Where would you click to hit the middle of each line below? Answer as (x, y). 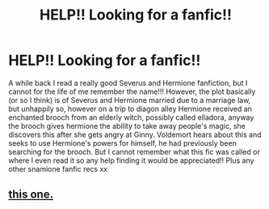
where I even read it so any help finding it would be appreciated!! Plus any (131, 160)
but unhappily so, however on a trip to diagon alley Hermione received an (130, 109)
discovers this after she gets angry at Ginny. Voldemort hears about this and (135, 134)
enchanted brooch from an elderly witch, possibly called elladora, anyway (131, 117)
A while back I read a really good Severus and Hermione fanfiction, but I (128, 83)
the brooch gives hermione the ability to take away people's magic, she (127, 126)
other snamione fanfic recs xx (58, 168)
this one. (31, 195)
